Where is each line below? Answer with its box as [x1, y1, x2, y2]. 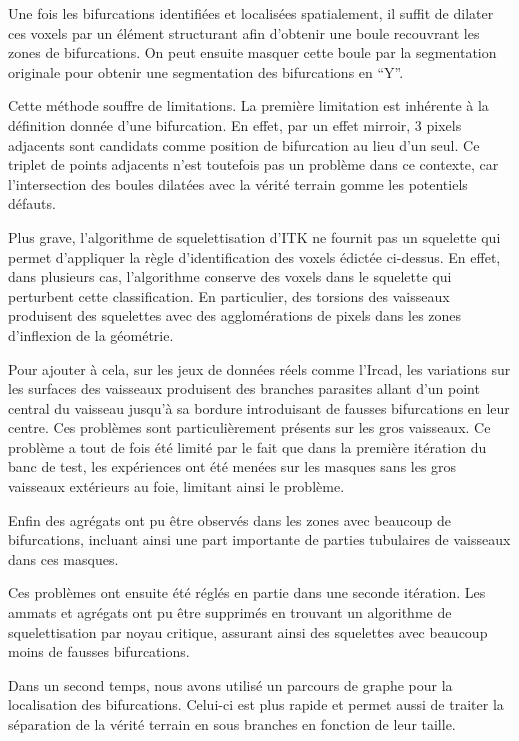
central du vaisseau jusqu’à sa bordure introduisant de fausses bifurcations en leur [8, 397, 510, 418]
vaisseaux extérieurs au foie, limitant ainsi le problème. [8, 476, 345, 497]
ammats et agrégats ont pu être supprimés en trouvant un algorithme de [8, 602, 452, 623]
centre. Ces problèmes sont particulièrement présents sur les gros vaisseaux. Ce [8, 417, 491, 438]
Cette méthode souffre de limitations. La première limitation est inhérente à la [8, 95, 489, 116]
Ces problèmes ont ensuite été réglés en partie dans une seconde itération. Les [8, 582, 486, 603]
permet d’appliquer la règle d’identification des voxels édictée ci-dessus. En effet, [8, 246, 501, 267]
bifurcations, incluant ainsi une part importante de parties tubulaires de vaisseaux [8, 529, 511, 550]
